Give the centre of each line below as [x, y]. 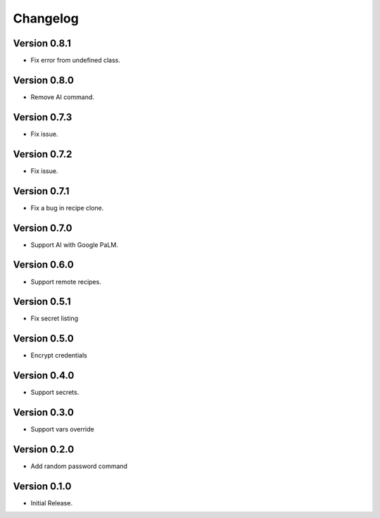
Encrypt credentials [59, 355]
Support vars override [62, 429]
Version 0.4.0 [44, 375]
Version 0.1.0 [42, 486]
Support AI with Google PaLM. [75, 245]
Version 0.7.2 [43, 154]
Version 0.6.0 [43, 265]
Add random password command [79, 466]
